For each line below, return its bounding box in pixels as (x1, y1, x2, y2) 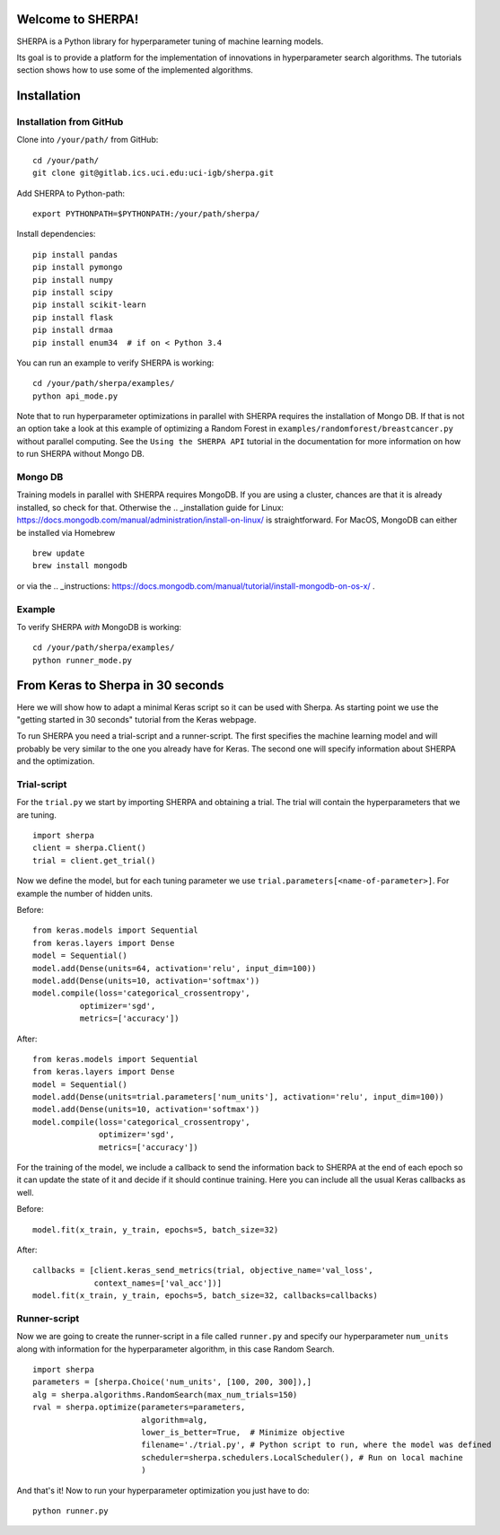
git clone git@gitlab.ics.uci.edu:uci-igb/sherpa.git (32, 168, 274, 179)
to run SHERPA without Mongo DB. (16, 449, 145, 460)
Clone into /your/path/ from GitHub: (16, 135, 159, 145)
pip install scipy (32, 287, 114, 297)
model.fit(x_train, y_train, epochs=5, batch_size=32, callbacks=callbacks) (32, 1291, 379, 1301)
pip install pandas (32, 250, 118, 259)
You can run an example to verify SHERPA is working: (16, 357, 215, 368)
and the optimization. (16, 756, 95, 767)
